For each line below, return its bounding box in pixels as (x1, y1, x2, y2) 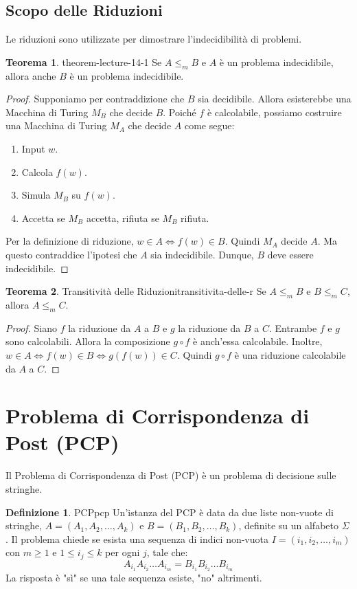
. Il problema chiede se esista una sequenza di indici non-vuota (5, 531, 268, 546)
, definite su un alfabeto (238, 518, 338, 533)
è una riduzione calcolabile (234, 347, 346, 362)
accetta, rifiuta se (86, 210, 159, 225)
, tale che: (146, 545, 188, 559)
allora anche (5, 68, 56, 82)
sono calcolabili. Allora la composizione (5, 334, 170, 348)
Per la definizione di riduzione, (5, 234, 134, 248)
